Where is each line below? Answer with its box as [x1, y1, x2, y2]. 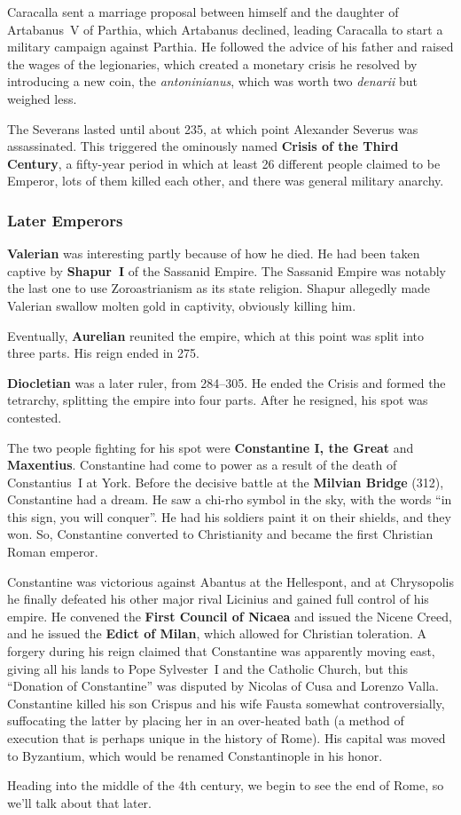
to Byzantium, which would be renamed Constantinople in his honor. [7, 746, 383, 764]
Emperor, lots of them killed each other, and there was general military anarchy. [7, 171, 444, 190]
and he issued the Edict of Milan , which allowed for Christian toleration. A [7, 624, 427, 643]
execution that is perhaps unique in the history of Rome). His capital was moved [7, 729, 446, 747]
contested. [7, 407, 62, 426]
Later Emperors [7, 209, 123, 231]
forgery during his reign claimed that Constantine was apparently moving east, [7, 642, 435, 661]
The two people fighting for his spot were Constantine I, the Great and [7, 438, 414, 456]
